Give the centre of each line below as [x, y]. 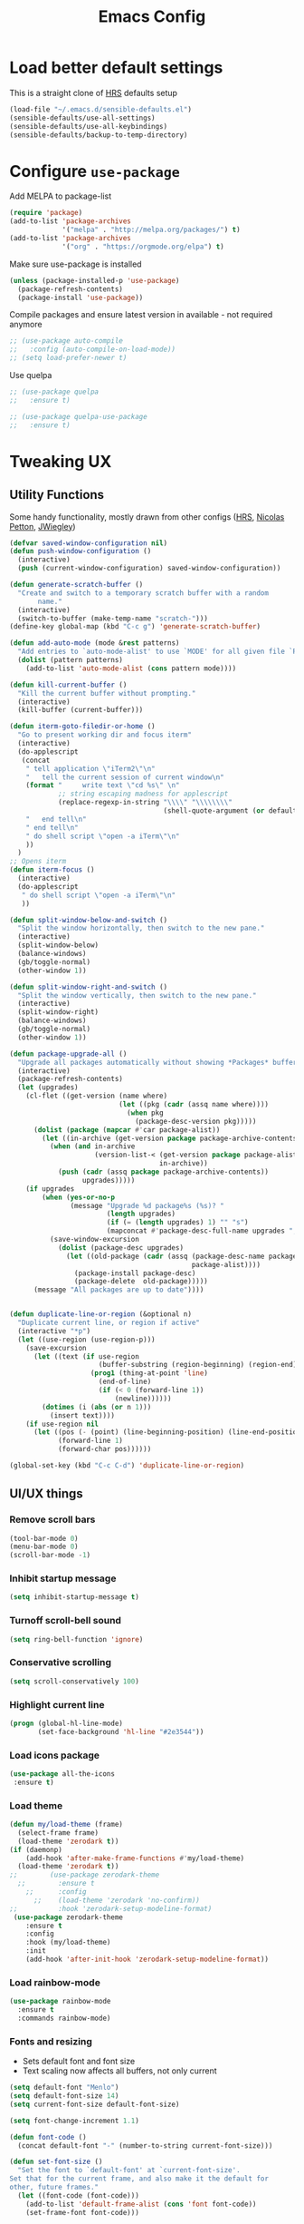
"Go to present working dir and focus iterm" [105, 735]
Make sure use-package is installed [76, 264]
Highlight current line [57, 1704]
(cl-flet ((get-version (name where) [97, 1096]
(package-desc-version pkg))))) [195, 1121]
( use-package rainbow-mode [60, 2002]
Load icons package [55, 1755]
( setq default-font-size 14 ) [64, 2096]
